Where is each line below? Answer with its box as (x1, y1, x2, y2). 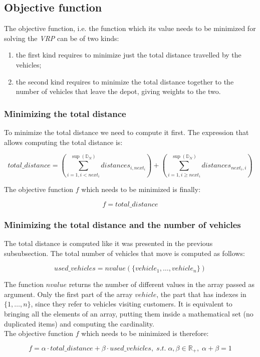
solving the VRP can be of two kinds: (4, 32, 119, 43)
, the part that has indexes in (156, 288, 246, 299)
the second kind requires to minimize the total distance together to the (16, 76, 234, 86)
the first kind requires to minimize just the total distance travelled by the (16, 49, 241, 60)
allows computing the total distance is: (4, 136, 123, 147)
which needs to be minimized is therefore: (81, 328, 209, 338)
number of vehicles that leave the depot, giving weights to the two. (16, 86, 221, 96)
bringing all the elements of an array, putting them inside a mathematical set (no (4, 308, 253, 318)
